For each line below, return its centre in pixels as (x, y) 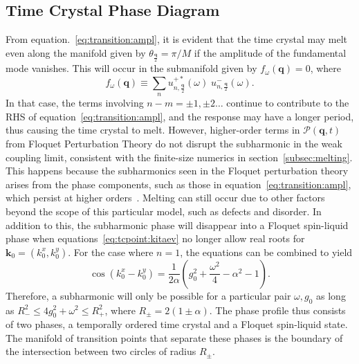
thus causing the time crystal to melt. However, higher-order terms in (153, 130)
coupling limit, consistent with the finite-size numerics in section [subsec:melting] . (179, 157)
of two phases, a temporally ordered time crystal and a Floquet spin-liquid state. (177, 324)
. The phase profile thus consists (277, 310)
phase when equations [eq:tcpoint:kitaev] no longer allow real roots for (155, 238)
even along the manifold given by (76, 52)
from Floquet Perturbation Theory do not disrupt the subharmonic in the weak (174, 143)
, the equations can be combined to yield (266, 252)
